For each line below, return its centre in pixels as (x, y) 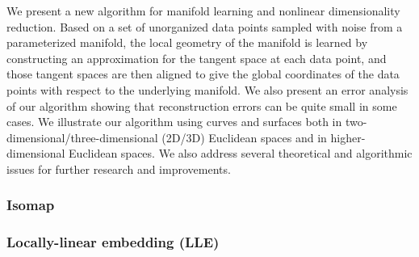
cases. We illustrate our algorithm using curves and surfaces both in (174, 122)
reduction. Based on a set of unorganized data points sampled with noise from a (205, 26)
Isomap (31, 205)
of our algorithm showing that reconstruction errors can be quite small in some (202, 105)
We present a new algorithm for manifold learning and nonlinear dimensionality (203, 11)
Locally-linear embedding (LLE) (113, 242)
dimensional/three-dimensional (82, 137)
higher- (348, 137)
